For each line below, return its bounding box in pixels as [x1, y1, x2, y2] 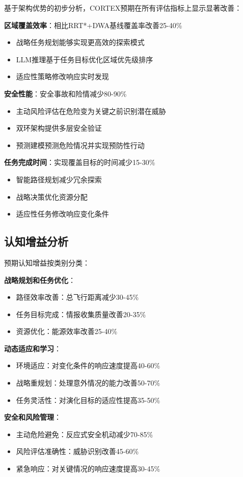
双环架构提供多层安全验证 [16, 123, 102, 133]
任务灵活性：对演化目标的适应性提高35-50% [16, 394, 160, 405]
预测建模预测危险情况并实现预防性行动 [16, 139, 145, 150]
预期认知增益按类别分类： [4, 257, 90, 268]
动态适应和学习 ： [4, 343, 61, 353]
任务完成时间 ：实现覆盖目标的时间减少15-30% [4, 157, 155, 168]
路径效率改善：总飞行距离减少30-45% [16, 292, 139, 302]
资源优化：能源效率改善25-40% [16, 326, 118, 337]
